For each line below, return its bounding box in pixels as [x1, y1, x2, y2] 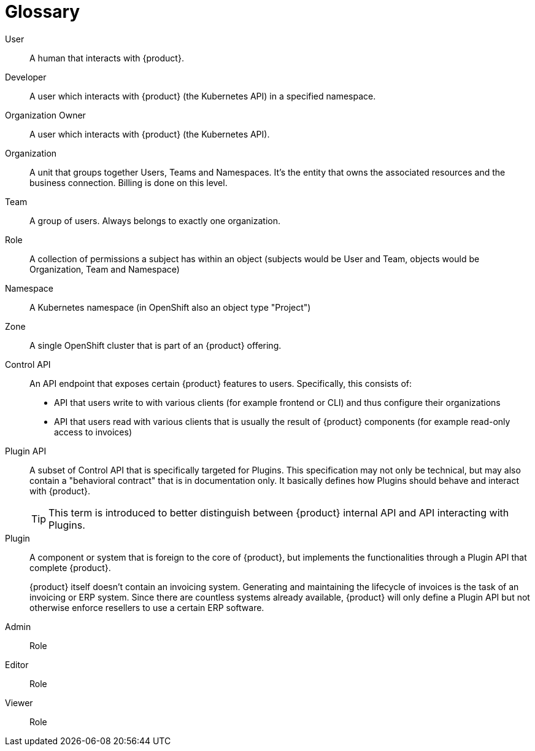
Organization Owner [5, 109, 86, 120]
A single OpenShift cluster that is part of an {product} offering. [29, 340, 282, 351]
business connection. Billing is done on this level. [29, 177, 228, 188]
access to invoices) [54, 426, 133, 437]
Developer [5, 71, 47, 82]
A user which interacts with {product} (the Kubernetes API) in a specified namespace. [29, 90, 376, 101]
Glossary [5, 1, 80, 22]
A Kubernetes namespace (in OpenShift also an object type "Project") [29, 302, 311, 313]
